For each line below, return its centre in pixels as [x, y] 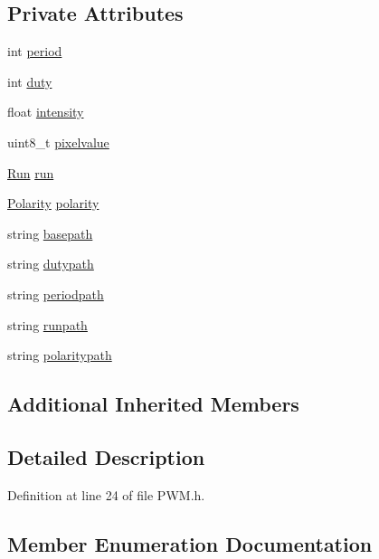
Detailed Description [106, 456]
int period [35, 51]
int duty [30, 81]
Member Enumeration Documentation [190, 543]
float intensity [46, 112]
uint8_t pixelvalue [58, 142]
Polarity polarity [53, 203]
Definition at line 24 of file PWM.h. [106, 494]
